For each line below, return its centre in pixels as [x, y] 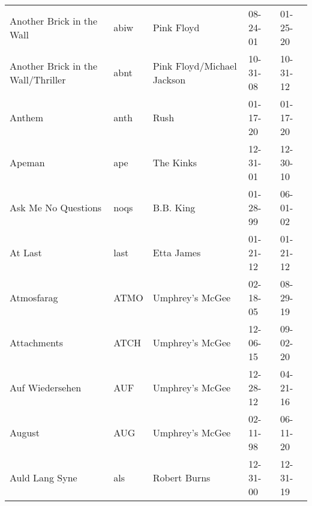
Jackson [169, 79]
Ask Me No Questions [56, 207]
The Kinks [175, 162]
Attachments [36, 342]
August [25, 432]
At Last [26, 252]
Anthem [27, 117]
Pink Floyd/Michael [195, 65]
